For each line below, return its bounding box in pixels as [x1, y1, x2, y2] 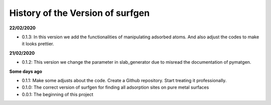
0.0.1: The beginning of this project [22, 91, 94, 97]
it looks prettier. [22, 41, 55, 47]
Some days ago [9, 68, 43, 74]
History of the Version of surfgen [9, 7, 150, 18]
